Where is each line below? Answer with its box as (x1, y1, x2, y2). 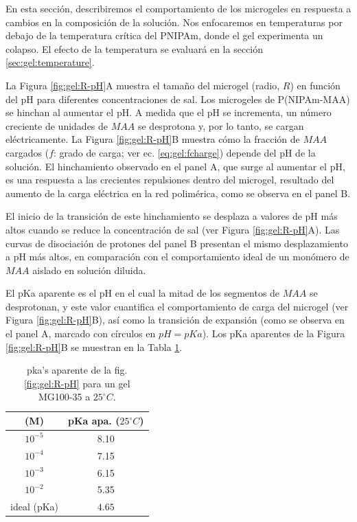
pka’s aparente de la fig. (27, 363, 128, 377)
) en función (290, 78, 341, 92)
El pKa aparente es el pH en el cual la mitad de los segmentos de (5, 286, 280, 300)
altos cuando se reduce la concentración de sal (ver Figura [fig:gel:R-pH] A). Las (5, 222, 340, 236)
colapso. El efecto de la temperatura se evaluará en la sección (5, 41, 263, 56)
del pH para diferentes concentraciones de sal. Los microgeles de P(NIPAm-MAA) (5, 91, 350, 106)
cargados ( (5, 145, 49, 159)
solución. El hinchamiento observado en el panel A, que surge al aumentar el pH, (5, 159, 345, 173)
